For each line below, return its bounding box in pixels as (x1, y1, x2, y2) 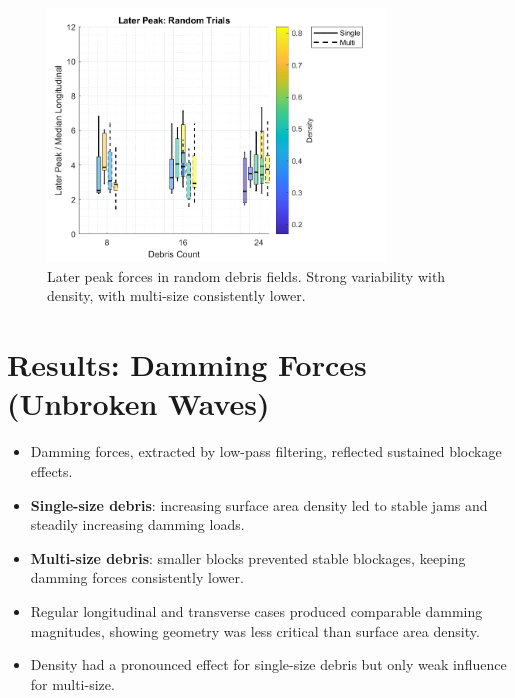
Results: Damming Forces (7, 344, 367, 385)
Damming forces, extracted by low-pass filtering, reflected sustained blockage (30, 441, 502, 462)
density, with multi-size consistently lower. (47, 285, 306, 306)
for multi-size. (30, 673, 115, 694)
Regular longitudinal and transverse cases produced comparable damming (30, 600, 483, 621)
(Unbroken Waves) (7, 383, 270, 424)
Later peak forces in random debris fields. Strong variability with (47, 265, 446, 286)
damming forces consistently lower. (30, 567, 244, 588)
